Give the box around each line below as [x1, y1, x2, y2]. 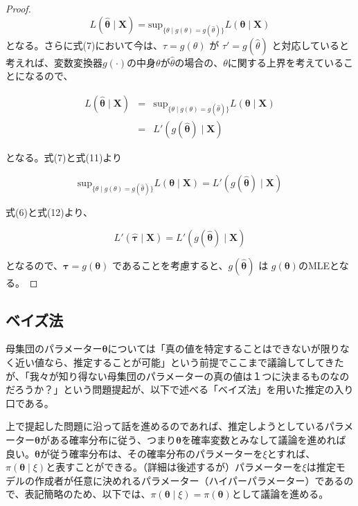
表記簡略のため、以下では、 [24, 487, 151, 501]
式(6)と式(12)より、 [6, 205, 93, 219]
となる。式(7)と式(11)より [6, 150, 123, 165]
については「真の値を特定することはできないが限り [107, 341, 340, 356]
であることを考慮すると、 [112, 257, 229, 272]
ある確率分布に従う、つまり [49, 432, 176, 446]
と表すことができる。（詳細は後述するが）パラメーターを [46, 460, 303, 474]
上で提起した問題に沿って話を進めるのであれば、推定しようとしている [6, 419, 325, 433]
